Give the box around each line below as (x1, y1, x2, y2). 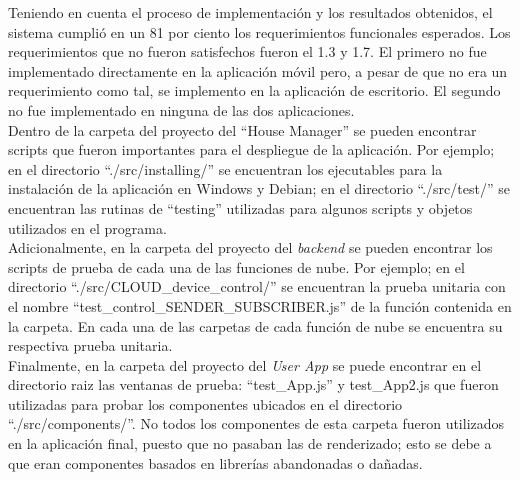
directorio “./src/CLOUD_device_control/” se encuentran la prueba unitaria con (8, 276, 506, 297)
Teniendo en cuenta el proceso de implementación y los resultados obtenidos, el (8, 2, 493, 22)
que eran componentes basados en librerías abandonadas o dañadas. (8, 452, 423, 473)
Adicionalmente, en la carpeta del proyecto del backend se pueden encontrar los (8, 237, 493, 258)
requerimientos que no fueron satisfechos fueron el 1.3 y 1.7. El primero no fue (8, 41, 487, 62)
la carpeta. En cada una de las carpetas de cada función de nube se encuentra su (8, 315, 503, 336)
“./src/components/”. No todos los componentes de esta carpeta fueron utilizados (8, 413, 505, 434)
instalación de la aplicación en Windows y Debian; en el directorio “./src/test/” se (8, 178, 510, 199)
